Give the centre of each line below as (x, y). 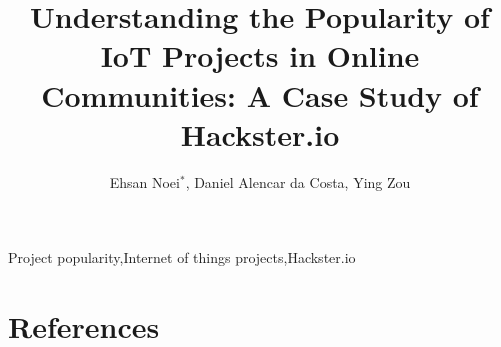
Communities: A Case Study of (260, 94)
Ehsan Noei (144, 181)
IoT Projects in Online (260, 55)
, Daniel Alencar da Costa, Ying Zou (298, 181)
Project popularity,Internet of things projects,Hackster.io (182, 257)
